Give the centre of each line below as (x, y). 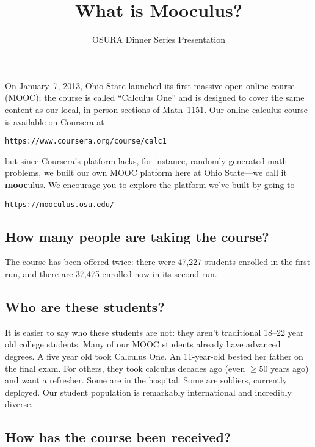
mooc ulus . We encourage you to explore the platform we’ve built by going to (150, 184)
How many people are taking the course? (137, 236)
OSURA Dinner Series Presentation (159, 39)
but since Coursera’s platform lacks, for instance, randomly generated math (146, 160)
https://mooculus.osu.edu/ (60, 204)
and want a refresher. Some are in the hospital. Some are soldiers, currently (146, 380)
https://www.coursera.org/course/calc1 (86, 141)
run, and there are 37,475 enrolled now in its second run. (111, 273)
